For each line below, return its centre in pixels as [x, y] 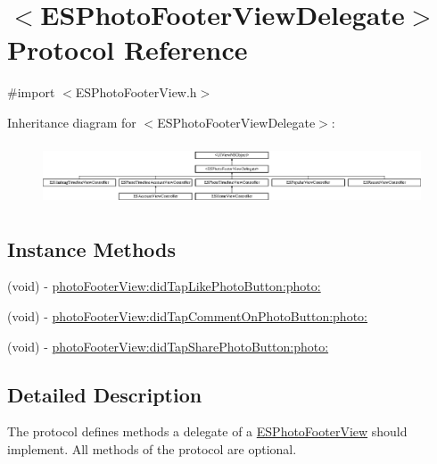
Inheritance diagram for [72, 122]
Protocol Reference [128, 50]
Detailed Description [105, 394]
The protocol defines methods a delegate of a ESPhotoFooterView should [207, 431]
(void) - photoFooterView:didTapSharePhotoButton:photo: [168, 346]
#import [31, 92]
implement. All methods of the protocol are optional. [152, 448]
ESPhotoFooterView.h [136, 92]
